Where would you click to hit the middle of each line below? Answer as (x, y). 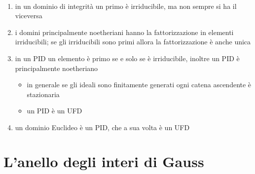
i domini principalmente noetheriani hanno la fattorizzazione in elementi (124, 32)
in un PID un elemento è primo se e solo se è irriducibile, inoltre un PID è (127, 58)
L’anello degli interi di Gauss (104, 161)
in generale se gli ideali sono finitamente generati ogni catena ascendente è (139, 85)
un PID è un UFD (55, 111)
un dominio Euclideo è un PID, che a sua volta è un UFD (102, 127)
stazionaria (43, 94)
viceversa (29, 16)
